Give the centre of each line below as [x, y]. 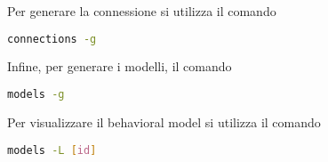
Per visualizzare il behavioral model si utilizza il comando [164, 121]
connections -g [52, 39]
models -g [36, 95]
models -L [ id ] [52, 150]
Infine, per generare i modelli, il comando [120, 66]
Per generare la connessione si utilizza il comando [142, 11]
